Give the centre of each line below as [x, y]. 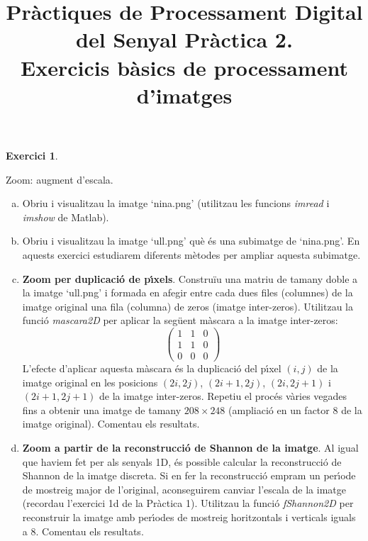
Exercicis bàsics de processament [184, 67]
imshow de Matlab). [66, 217]
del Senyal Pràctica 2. [184, 39]
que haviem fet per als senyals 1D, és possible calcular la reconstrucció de [182, 461]
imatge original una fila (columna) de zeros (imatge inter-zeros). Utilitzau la [188, 306]
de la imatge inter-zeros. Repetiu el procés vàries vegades [223, 396]
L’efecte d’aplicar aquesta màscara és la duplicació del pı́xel [152, 368]
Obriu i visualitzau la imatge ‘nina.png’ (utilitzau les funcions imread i [176, 203]
